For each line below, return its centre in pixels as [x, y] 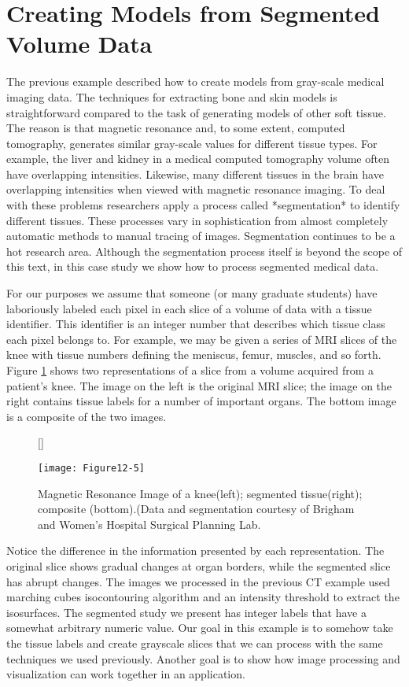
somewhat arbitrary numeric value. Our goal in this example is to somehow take [200, 628]
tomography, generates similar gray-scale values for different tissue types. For [192, 143]
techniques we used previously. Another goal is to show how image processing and [203, 658]
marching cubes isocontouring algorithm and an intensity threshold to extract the [203, 597]
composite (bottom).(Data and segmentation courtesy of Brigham [196, 509]
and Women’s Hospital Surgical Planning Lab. [149, 524]
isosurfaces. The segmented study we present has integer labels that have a [186, 612]
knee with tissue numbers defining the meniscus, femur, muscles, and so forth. [194, 355]
